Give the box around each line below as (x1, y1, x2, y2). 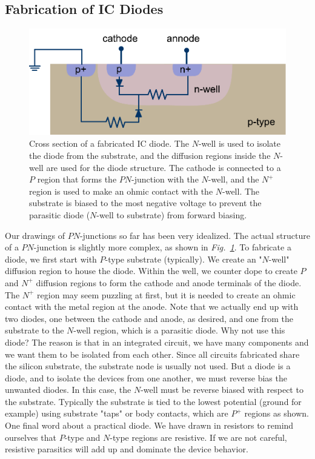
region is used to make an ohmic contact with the (29, 184, 213, 197)
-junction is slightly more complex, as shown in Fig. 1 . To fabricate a (33, 241, 291, 253)
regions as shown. (244, 407, 309, 420)
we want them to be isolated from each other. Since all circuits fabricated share (5, 347, 300, 360)
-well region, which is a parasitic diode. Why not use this (73, 324, 285, 337)
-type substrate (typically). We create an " (105, 252, 262, 265)
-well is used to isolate (198, 137, 281, 150)
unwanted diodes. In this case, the (5, 383, 131, 396)
